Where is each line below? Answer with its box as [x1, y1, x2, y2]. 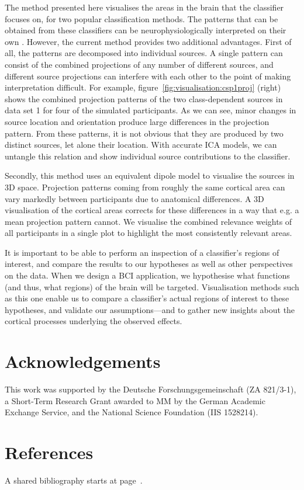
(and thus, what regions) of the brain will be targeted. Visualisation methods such [5, 280, 299, 293]
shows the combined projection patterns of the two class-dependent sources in [5, 92, 283, 105]
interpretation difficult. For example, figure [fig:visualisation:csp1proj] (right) [5, 81, 281, 93]
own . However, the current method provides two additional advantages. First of [5, 35, 292, 47]
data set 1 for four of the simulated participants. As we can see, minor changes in [5, 104, 296, 116]
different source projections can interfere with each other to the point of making [5, 69, 291, 82]
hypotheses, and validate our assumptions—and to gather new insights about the [5, 303, 295, 315]
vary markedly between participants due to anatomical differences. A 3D [5, 192, 264, 204]
